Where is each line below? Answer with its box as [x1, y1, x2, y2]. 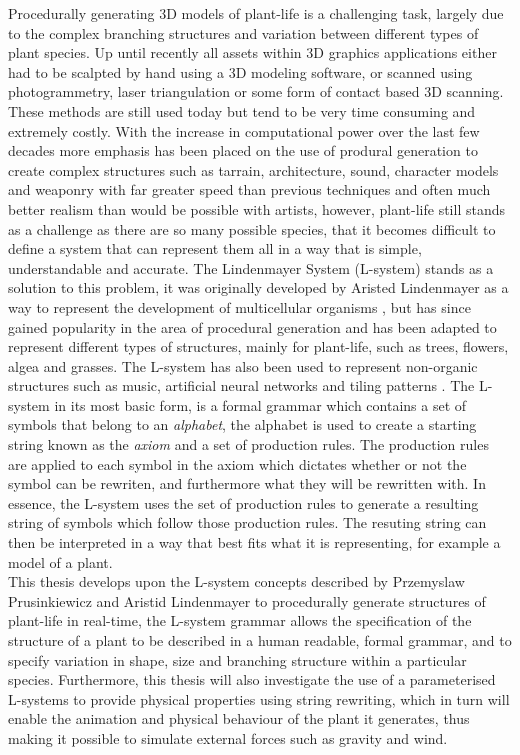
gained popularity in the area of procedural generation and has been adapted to [8, 316, 497, 337]
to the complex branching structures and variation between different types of [8, 22, 479, 43]
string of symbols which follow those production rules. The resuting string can [8, 512, 487, 533]
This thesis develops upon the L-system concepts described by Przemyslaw [8, 571, 465, 592]
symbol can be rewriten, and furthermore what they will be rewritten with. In [8, 473, 486, 494]
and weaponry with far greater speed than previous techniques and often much [8, 179, 491, 200]
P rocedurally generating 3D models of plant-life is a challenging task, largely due [8, 3, 504, 23]
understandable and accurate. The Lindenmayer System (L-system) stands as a [8, 257, 494, 278]
